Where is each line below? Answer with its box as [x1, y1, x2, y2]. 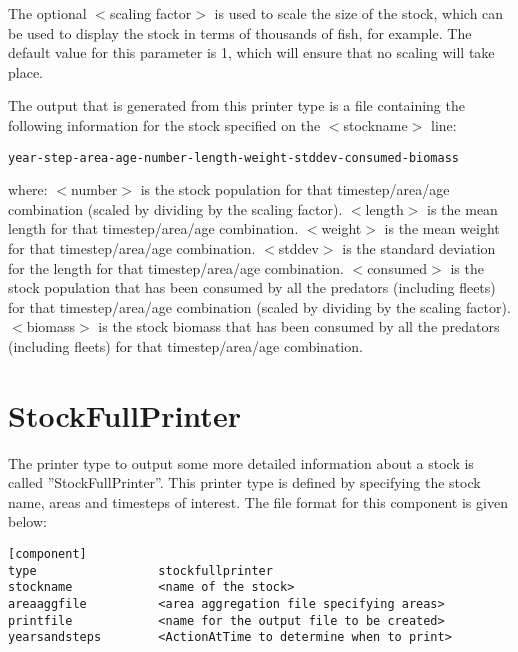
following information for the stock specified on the [8, 114, 321, 135]
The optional [8, 3, 87, 23]
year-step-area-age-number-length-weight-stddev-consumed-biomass [8, 150, 460, 165]
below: [8, 511, 47, 532]
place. [8, 61, 43, 82]
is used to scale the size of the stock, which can [214, 3, 504, 23]
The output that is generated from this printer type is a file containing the [8, 95, 465, 116]
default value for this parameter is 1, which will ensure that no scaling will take [8, 42, 495, 63]
